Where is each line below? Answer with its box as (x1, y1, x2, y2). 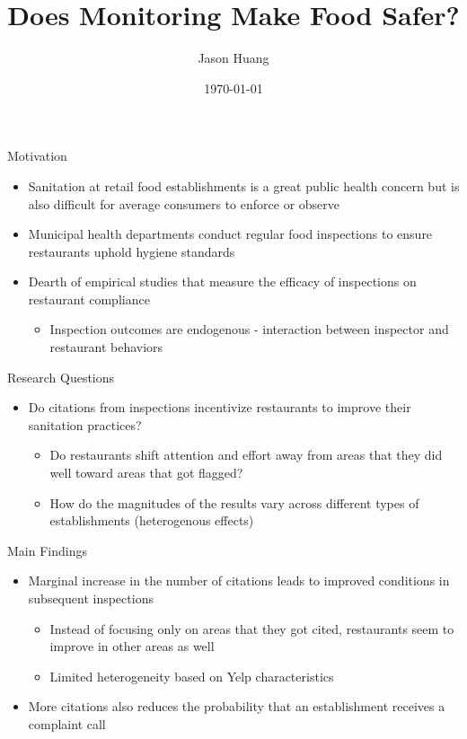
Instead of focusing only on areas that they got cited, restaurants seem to (49, 619, 454, 638)
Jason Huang (198, 48, 269, 67)
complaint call (28, 714, 106, 733)
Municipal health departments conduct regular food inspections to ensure (28, 224, 433, 243)
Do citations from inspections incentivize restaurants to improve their (28, 398, 411, 417)
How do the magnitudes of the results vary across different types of (49, 493, 419, 512)
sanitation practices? (28, 415, 142, 434)
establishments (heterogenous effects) (49, 511, 254, 530)
